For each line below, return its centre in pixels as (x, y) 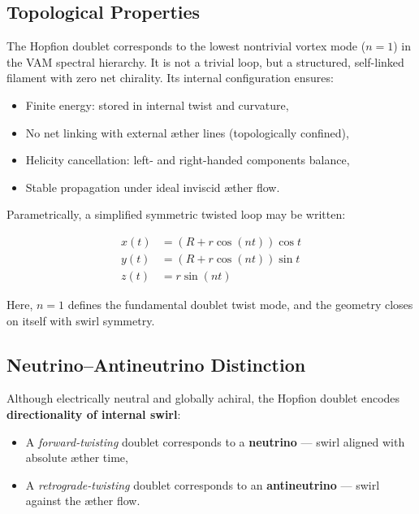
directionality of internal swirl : (94, 414)
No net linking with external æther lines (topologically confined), (187, 132)
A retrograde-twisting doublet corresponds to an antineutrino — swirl (203, 484)
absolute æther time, (77, 457)
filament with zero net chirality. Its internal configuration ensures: (170, 78)
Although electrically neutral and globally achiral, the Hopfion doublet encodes (203, 398)
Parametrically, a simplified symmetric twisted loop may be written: (176, 214)
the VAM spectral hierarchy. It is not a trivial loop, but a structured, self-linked (205, 61)
